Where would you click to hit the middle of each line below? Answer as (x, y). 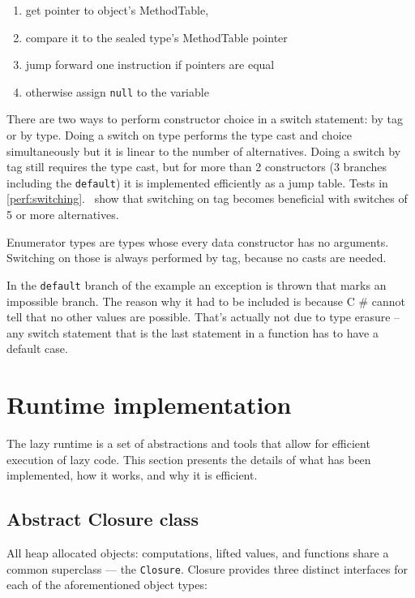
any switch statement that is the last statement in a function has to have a (193, 332)
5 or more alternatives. (63, 215)
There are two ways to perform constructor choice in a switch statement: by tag (205, 119)
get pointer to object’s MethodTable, (117, 10)
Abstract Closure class (103, 519)
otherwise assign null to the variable (117, 91)
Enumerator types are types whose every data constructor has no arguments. (198, 241)
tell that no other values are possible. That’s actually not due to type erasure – (203, 317)
